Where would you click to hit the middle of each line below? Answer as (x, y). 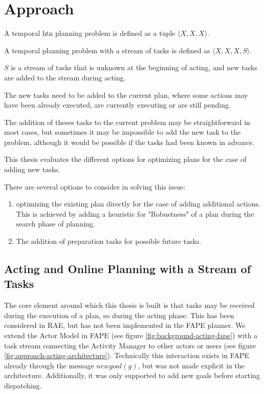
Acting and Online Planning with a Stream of (128, 269)
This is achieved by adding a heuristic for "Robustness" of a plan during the (135, 213)
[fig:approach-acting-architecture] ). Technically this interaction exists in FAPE (127, 355)
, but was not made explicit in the (191, 365)
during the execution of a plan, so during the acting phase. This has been (119, 315)
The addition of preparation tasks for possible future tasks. (109, 241)
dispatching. (23, 385)
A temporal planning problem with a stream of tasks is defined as (107, 50)
